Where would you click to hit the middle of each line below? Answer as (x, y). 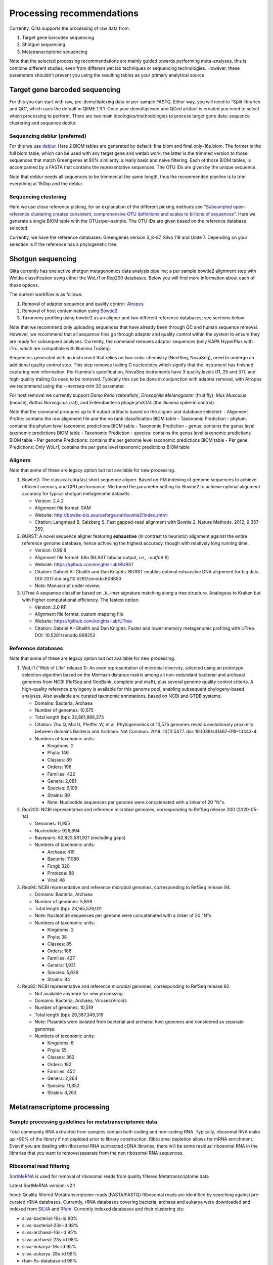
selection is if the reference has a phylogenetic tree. (64, 244)
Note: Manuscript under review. (67, 586)
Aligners (20, 460)
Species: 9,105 (62, 788)
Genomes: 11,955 (52, 824)
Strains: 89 (59, 795)
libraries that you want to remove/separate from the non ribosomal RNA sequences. (97, 1153)
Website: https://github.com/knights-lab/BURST (84, 565)
